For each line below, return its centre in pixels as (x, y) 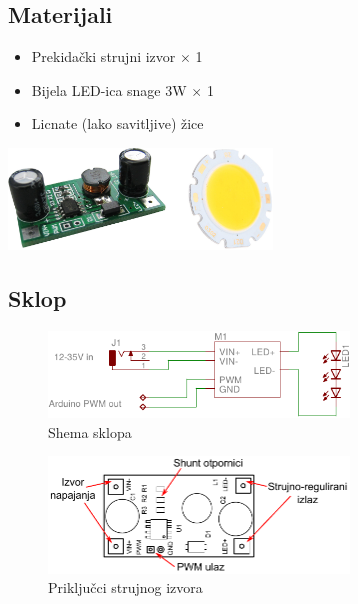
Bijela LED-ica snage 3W (109, 89)
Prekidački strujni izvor (103, 56)
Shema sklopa (90, 431)
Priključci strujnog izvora (125, 587)
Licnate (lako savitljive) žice (117, 123)
